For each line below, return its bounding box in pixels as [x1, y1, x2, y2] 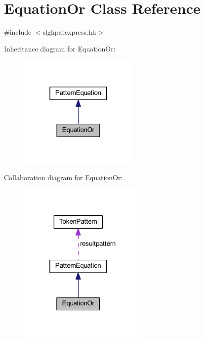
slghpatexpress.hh [42, 27, 96, 37]
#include [4, 27, 32, 37]
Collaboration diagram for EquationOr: [4, 172, 123, 182]
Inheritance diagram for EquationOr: [4, 43, 116, 53]
